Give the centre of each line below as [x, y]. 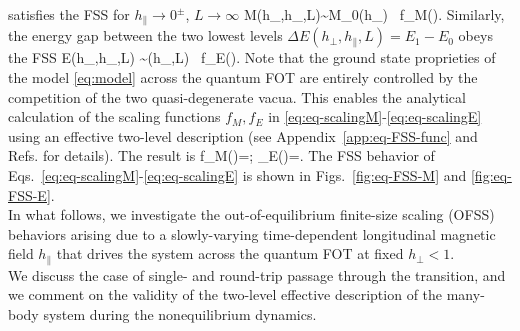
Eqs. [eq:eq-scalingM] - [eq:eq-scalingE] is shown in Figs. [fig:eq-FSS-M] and [237, 175]
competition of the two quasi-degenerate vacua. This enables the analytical [237, 96]
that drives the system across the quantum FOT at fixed [230, 253]
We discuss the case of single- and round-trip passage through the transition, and [257, 274]
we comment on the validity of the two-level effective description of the [225, 294]
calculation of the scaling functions [114, 116]
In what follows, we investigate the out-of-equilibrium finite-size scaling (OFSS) [251, 214]
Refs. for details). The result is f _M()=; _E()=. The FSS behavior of [221, 155]
